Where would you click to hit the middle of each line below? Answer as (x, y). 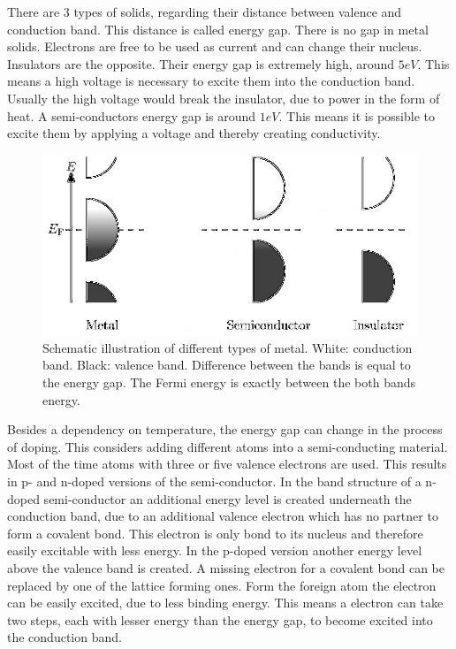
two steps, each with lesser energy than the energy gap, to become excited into (220, 619)
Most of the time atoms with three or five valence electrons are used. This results (227, 464)
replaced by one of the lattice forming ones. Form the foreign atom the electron (222, 585)
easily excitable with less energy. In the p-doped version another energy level (215, 550)
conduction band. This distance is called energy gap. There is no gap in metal (218, 29)
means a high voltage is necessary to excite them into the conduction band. (211, 81)
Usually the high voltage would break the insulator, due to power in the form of (224, 98)
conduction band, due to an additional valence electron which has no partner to (223, 516)
